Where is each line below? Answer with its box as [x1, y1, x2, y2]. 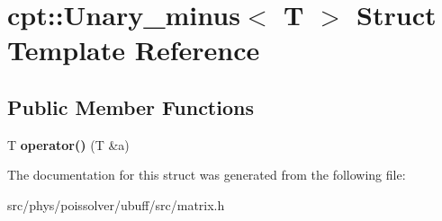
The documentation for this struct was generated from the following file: [7, 165, 406, 184]
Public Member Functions [7, 93, 254, 120]
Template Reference [7, 31, 260, 68]
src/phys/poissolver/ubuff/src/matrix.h [7, 195, 225, 214]
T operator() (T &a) [7, 135, 130, 154]
